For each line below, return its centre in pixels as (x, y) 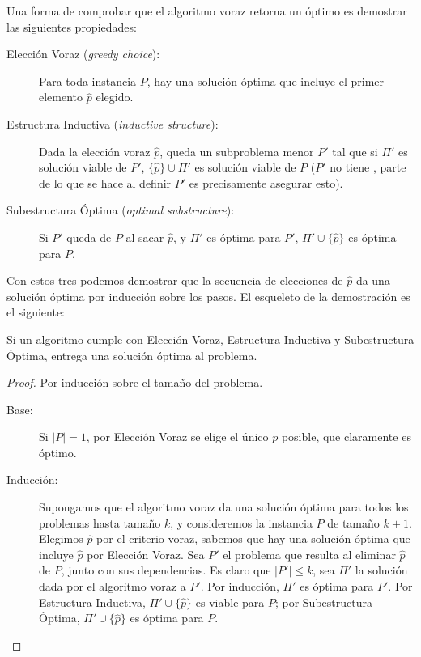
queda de (89, 237)
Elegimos (61, 538)
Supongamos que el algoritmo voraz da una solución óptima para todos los (224, 507)
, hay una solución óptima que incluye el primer (266, 81)
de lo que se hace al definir (105, 182)
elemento (61, 97)
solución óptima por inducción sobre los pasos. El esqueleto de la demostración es (208, 296)
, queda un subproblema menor (237, 151)
